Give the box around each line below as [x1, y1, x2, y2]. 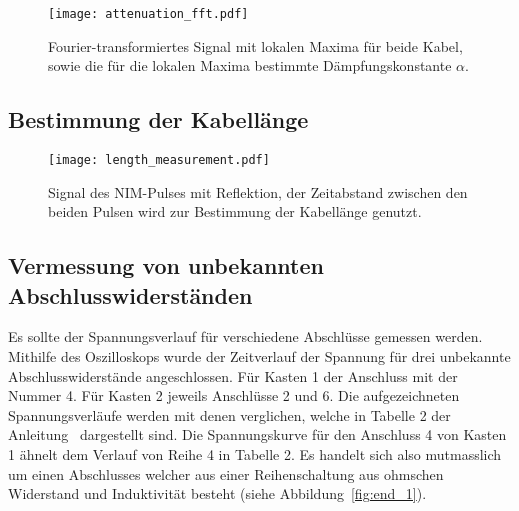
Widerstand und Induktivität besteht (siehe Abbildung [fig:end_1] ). [8, 483, 427, 504]
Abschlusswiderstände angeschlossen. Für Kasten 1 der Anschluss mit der [8, 365, 458, 386]
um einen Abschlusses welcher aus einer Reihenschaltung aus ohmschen [8, 463, 444, 484]
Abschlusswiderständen [8, 279, 253, 310]
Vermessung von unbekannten [8, 250, 324, 281]
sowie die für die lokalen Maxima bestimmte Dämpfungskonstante [48, 55, 452, 76]
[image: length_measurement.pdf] [48, 153, 270, 168]
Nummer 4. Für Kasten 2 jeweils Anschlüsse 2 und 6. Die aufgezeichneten [8, 385, 460, 406]
